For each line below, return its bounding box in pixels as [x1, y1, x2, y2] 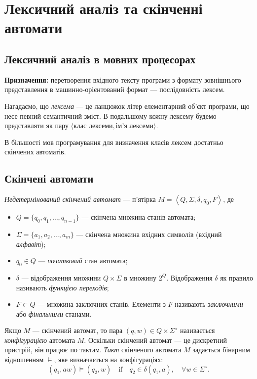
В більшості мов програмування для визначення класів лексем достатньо [4, 137, 223, 147]
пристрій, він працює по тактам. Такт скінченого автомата [4, 344, 182, 355]
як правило [220, 272, 253, 283]
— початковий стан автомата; [38, 255, 128, 266]
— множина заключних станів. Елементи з [37, 299, 166, 309]
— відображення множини [21, 272, 101, 283]
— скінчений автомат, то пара [32, 325, 123, 335]
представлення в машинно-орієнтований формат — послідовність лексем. [4, 84, 225, 95]
